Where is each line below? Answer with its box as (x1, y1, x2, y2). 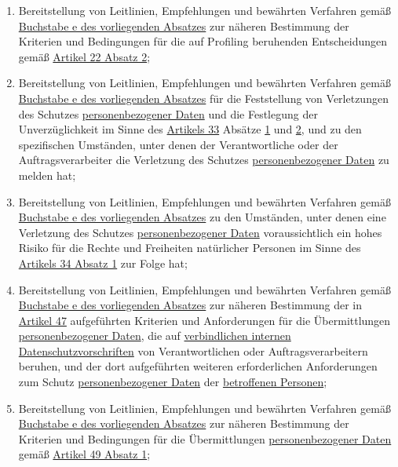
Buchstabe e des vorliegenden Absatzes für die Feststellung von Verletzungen (18, 89, 389, 106)
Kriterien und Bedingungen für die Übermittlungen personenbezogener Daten (18, 430, 392, 447)
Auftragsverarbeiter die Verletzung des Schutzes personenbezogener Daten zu (18, 151, 389, 168)
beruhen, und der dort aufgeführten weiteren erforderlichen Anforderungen (18, 358, 378, 374)
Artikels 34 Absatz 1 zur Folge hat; (18, 254, 188, 271)
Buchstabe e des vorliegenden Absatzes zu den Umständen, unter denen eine (18, 209, 386, 225)
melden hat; (18, 166, 76, 183)
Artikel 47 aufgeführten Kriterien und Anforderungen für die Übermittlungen (18, 312, 391, 328)
